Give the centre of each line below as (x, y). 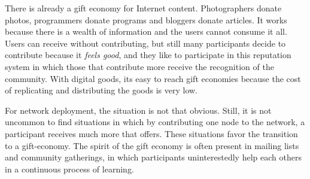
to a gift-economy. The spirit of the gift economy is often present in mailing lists (152, 145)
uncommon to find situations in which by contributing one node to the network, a (155, 122)
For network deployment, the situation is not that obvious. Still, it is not (138, 110)
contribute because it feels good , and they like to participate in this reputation (148, 55)
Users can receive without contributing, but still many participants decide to (145, 43)
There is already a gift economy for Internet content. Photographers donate (143, 8)
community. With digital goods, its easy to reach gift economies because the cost (153, 78)
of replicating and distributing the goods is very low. (101, 90)
